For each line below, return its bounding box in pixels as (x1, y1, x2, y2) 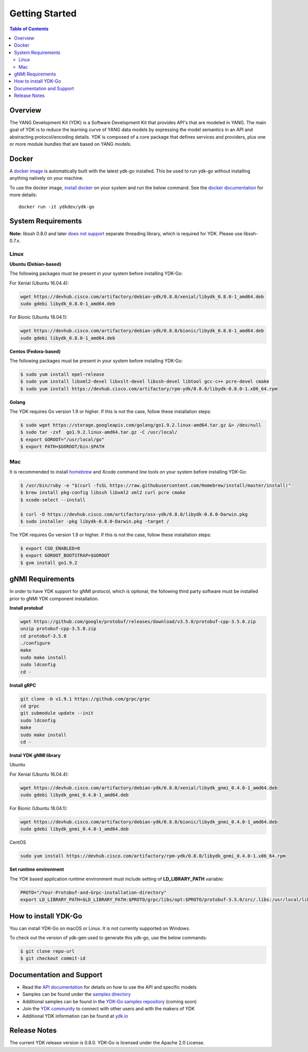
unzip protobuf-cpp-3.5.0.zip (20, 626, 97, 632)
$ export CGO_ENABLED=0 (20, 545, 81, 551)
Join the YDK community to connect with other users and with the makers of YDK (22, 1006, 195, 1012)
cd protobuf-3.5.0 (20, 633, 67, 639)
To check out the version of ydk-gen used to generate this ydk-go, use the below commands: (9, 935, 207, 941)
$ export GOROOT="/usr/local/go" (20, 437, 105, 442)
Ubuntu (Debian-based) (9, 261, 62, 267)
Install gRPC (9, 682, 36, 688)
